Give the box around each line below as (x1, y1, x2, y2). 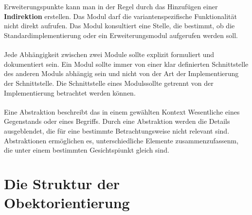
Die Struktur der (4, 173, 120, 193)
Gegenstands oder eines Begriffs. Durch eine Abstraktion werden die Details (4, 116, 230, 126)
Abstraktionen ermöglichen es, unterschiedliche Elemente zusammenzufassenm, (4, 135, 239, 145)
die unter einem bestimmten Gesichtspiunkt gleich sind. (4, 145, 169, 155)
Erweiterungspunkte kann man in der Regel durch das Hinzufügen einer (4, 1, 218, 12)
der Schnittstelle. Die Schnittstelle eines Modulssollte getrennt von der (4, 78, 214, 88)
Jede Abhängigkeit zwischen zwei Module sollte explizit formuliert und (4, 49, 215, 59)
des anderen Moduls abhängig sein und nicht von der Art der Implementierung (4, 68, 239, 78)
